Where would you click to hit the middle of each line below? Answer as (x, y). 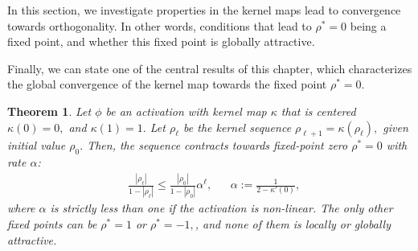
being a (368, 25)
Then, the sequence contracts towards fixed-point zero (217, 145)
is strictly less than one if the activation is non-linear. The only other (221, 208)
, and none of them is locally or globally (293, 224)
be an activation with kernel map (186, 111)
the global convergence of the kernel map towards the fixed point (167, 84)
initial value (37, 145)
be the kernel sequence (238, 127)
